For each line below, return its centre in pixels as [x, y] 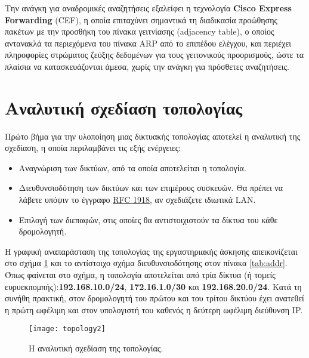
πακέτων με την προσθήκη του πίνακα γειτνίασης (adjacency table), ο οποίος [140, 31]
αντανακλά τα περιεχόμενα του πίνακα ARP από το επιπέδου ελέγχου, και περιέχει [148, 43]
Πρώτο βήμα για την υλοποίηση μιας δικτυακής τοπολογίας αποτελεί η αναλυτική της [153, 136]
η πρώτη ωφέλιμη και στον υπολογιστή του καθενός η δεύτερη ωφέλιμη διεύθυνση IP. [154, 309]
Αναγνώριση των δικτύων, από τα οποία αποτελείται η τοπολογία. [132, 167]
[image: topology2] [67, 329]
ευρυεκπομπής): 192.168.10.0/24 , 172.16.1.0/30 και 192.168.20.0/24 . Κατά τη [153, 286]
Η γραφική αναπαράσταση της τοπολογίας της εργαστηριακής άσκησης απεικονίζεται [151, 251]
